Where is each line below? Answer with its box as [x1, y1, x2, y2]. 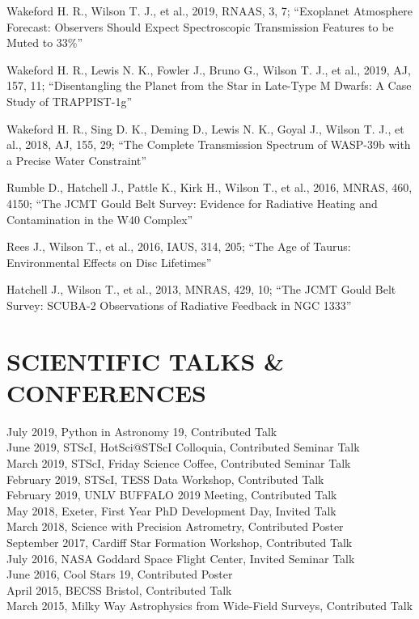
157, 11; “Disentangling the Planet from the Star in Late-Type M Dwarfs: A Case [6, 77, 412, 94]
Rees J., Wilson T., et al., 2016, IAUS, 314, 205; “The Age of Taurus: [6, 238, 351, 255]
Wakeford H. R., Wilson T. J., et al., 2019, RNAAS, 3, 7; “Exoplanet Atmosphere [6, 2, 413, 19]
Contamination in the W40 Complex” [6, 210, 193, 227]
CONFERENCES [6, 375, 206, 409]
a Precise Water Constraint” [6, 151, 147, 168]
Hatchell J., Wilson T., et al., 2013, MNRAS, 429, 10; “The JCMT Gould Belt [6, 281, 396, 298]
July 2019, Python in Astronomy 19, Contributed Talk [6, 422, 277, 439]
